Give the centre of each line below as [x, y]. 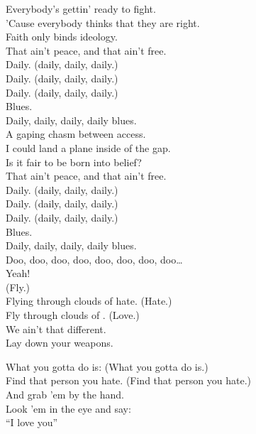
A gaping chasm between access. [76, 134]
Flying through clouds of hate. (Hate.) [89, 301]
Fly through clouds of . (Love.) [73, 315]
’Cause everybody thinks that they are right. [103, 22]
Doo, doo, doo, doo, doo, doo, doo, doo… [94, 259]
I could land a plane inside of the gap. [88, 147]
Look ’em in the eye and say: [68, 408]
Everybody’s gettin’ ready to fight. [81, 9]
